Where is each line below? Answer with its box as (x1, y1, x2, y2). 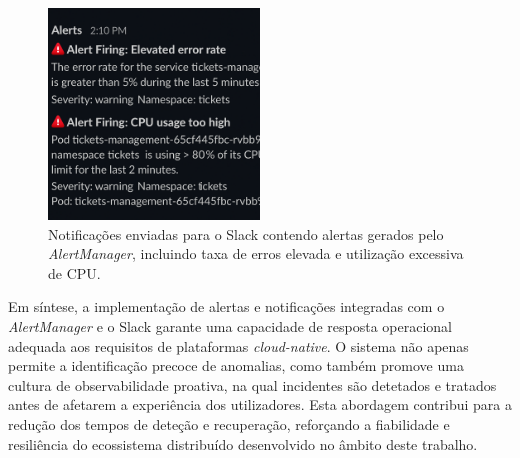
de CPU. (48, 262, 101, 283)
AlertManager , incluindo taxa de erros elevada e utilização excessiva (48, 243, 464, 264)
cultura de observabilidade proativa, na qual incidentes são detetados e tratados (8, 374, 497, 395)
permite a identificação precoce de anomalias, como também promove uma (8, 355, 464, 376)
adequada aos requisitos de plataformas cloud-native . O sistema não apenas (8, 335, 469, 356)
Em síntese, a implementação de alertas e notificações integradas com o (8, 296, 445, 317)
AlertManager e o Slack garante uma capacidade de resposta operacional (8, 315, 452, 336)
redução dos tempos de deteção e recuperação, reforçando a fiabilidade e (8, 413, 450, 434)
